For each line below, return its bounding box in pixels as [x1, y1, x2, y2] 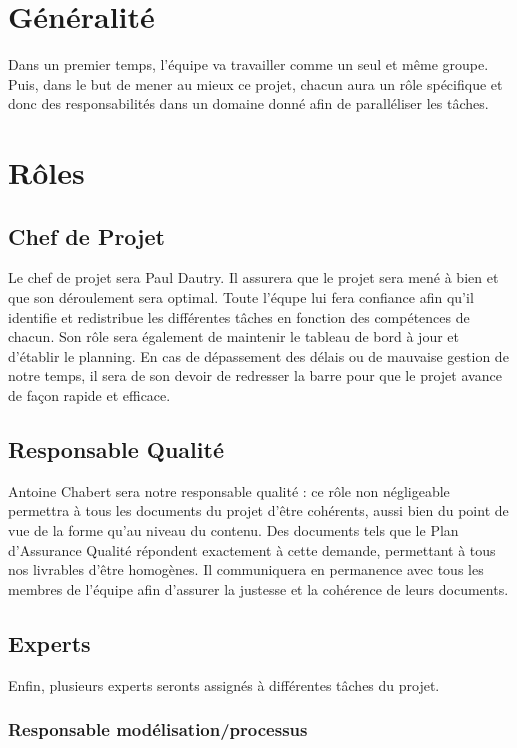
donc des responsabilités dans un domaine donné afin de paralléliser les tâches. [8, 93, 489, 114]
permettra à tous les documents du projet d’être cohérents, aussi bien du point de [8, 500, 509, 521]
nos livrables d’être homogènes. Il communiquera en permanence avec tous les [8, 559, 484, 580]
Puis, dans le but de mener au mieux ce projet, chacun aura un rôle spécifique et [8, 73, 503, 94]
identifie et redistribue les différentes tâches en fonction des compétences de [8, 306, 470, 327]
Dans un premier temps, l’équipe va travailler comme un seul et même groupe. [8, 54, 489, 75]
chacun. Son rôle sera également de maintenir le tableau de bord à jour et [8, 326, 459, 347]
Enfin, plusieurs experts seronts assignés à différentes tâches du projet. [8, 674, 440, 695]
